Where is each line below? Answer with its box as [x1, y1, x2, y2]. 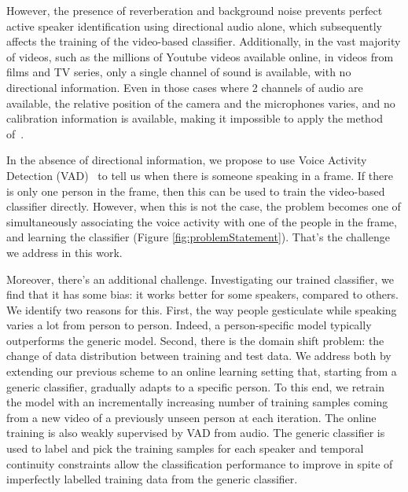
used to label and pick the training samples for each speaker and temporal [6, 440, 364, 457]
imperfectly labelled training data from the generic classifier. [6, 471, 298, 487]
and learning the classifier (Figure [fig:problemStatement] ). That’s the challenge [6, 229, 390, 245]
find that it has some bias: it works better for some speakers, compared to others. [6, 286, 399, 303]
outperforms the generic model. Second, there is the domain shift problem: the [6, 332, 384, 348]
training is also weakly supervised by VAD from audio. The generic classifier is [6, 424, 385, 441]
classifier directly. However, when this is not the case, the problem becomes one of [6, 198, 401, 215]
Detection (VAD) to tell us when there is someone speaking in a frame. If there [6, 167, 393, 183]
